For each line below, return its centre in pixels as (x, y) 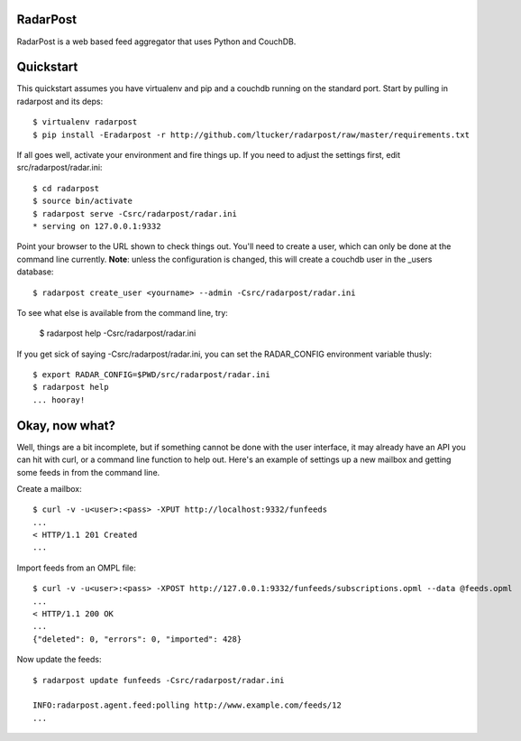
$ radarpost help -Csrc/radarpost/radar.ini (118, 333)
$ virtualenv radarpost (85, 122)
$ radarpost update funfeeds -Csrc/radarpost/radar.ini (159, 680)
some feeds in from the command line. (88, 472)
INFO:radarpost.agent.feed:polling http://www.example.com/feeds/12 (187, 705)
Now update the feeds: (59, 660)
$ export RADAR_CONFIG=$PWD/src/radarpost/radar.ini (151, 375)
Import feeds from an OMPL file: (77, 568)
